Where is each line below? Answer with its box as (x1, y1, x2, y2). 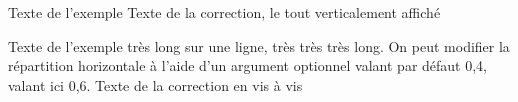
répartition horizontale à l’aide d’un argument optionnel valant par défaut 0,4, (8, 55, 487, 76)
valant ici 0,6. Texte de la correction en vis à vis (8, 74, 303, 95)
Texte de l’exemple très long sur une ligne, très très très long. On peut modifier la (8, 35, 510, 56)
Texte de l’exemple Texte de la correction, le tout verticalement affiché (8, 2, 441, 22)
